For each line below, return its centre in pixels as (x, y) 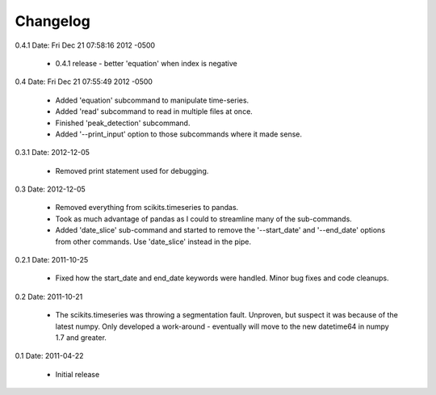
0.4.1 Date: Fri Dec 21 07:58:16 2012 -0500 (85, 45)
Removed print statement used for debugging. (132, 170)
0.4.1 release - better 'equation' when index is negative (147, 63)
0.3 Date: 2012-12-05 (50, 189)
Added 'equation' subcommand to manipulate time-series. (152, 100)
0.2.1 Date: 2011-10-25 (52, 260)
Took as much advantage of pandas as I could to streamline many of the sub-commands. (204, 219)
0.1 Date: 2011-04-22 (49, 356)
